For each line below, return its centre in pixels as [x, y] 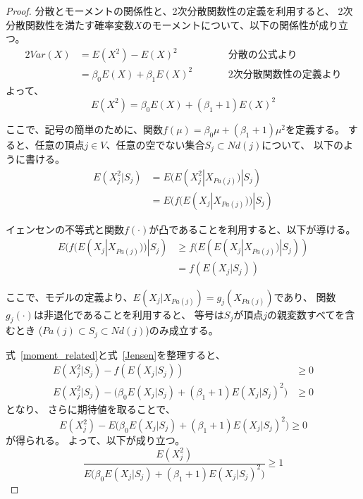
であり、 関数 [305, 296]
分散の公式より [263, 55]
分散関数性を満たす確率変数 [70, 24]
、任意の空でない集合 [155, 144]
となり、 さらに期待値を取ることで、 [91, 408]
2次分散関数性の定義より [285, 74]
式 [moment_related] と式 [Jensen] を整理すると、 [116, 354]
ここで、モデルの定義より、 [69, 296]
